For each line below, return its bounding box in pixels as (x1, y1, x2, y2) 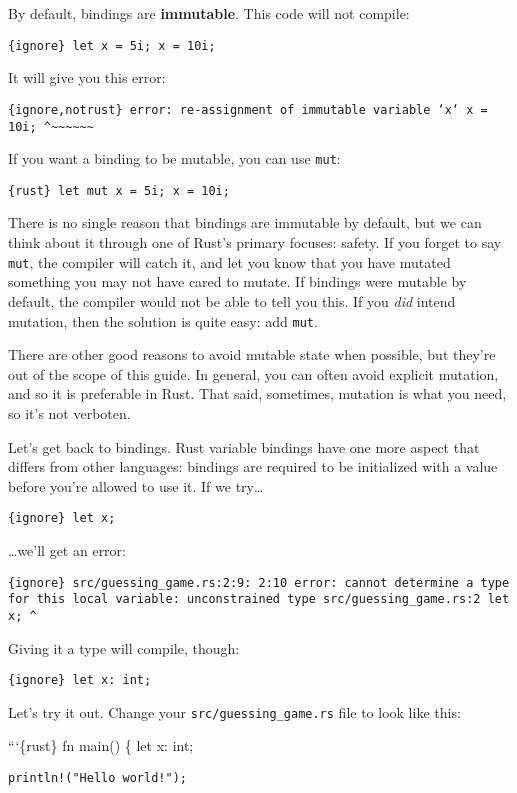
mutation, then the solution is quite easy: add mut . (8, 310, 318, 331)
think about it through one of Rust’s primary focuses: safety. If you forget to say (8, 232, 502, 253)
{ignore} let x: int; (8, 673, 152, 688)
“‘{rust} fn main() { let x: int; (8, 735, 194, 756)
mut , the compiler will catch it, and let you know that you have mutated (8, 251, 451, 272)
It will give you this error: (8, 67, 166, 88)
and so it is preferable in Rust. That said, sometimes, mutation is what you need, (8, 383, 507, 404)
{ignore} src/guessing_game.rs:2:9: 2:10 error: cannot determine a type (8, 575, 510, 590)
